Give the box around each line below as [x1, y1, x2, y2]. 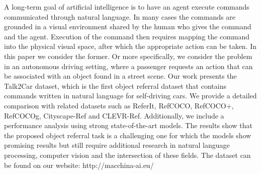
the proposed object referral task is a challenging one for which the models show [4, 130, 251, 140]
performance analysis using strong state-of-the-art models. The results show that [4, 120, 252, 131]
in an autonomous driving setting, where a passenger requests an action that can [4, 61, 253, 71]
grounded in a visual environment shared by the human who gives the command [4, 21, 251, 32]
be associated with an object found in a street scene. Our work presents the [4, 71, 237, 81]
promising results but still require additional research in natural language [4, 140, 230, 150]
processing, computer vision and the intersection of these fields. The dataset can [4, 149, 251, 160]
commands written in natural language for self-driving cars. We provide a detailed [4, 90, 257, 101]
